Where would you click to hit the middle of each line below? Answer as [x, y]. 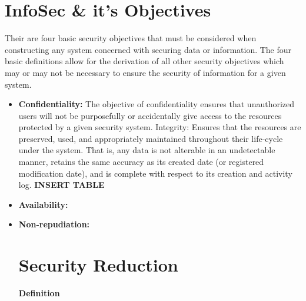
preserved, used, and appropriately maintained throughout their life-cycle [151, 138]
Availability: [43, 204]
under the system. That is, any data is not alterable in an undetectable [147, 150]
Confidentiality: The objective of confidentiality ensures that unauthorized [157, 104]
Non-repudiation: [54, 224]
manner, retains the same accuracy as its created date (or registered [141, 162]
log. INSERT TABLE [61, 185]
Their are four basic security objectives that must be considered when [131, 38]
